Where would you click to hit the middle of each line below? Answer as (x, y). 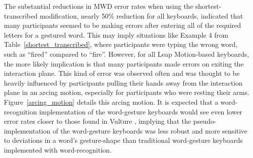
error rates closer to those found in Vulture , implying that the (97, 121)
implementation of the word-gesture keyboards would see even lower (141, 111)
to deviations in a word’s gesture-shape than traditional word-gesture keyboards (123, 140)
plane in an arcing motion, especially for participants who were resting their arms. (127, 92)
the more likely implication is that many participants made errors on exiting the (124, 63)
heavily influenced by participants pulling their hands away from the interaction (123, 82)
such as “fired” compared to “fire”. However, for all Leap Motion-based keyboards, (126, 54)
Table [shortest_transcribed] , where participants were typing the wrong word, (121, 44)
